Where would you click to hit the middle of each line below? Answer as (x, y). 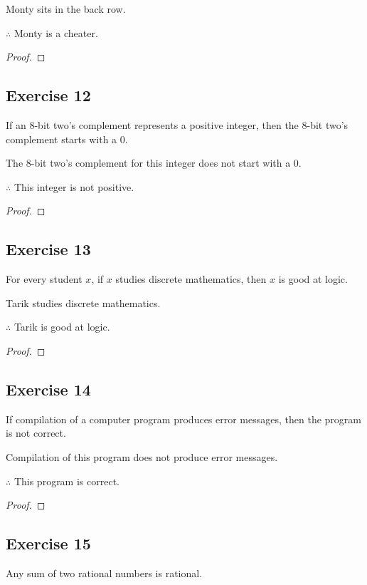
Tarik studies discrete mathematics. (83, 302)
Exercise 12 (48, 95)
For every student (44, 279)
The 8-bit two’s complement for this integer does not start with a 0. (154, 163)
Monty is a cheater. (56, 32)
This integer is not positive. (74, 186)
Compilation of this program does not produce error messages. (142, 456)
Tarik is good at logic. (62, 327)
